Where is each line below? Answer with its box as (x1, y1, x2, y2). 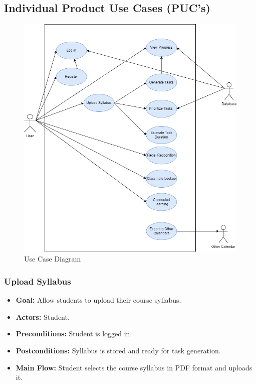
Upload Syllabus (4, 275, 71, 287)
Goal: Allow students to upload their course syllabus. (16, 295, 181, 305)
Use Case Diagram (24, 253, 81, 264)
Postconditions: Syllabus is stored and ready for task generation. (16, 345, 221, 355)
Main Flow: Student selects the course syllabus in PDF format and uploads (16, 362, 252, 372)
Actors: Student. (16, 311, 70, 322)
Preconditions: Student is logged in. (16, 328, 132, 339)
